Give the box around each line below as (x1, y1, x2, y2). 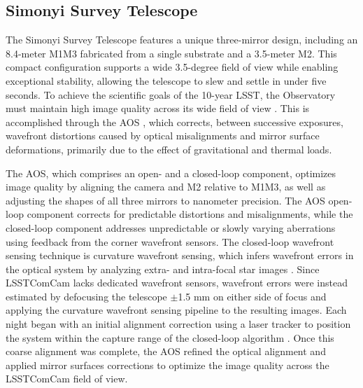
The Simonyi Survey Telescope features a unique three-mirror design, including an (6, 32, 358, 47)
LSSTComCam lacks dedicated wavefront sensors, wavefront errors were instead (6, 275, 348, 290)
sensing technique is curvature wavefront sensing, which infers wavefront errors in (6, 248, 354, 263)
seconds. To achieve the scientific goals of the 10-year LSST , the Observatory (6, 87, 336, 102)
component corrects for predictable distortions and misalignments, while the (27, 207, 353, 221)
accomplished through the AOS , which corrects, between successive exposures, (6, 114, 343, 129)
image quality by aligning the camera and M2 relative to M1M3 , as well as (6, 179, 326, 194)
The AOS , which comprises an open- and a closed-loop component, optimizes (6, 165, 336, 180)
